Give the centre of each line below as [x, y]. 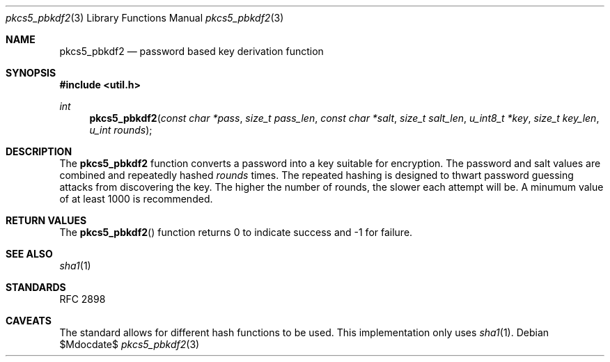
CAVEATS [29, 321]
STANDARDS [36, 287]
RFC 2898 [83, 299]
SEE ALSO [29, 254]
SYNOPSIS [31, 73]
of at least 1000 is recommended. [136, 199]
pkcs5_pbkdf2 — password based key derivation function [191, 51]
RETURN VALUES [46, 220]
